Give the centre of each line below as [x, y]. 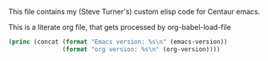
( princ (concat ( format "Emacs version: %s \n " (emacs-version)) [118, 42]
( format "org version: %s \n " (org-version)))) [141, 49]
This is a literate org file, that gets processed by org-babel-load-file [120, 27]
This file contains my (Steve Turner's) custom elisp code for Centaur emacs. [134, 12]
